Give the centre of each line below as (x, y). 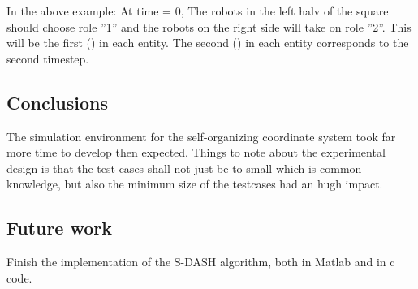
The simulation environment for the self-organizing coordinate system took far (201, 136)
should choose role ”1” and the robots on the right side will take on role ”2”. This (209, 26)
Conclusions (58, 102)
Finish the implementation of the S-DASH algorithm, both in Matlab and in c (201, 262)
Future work (60, 228)
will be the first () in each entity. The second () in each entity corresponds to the (208, 43)
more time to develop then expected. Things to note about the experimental (196, 152)
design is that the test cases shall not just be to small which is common (184, 168)
